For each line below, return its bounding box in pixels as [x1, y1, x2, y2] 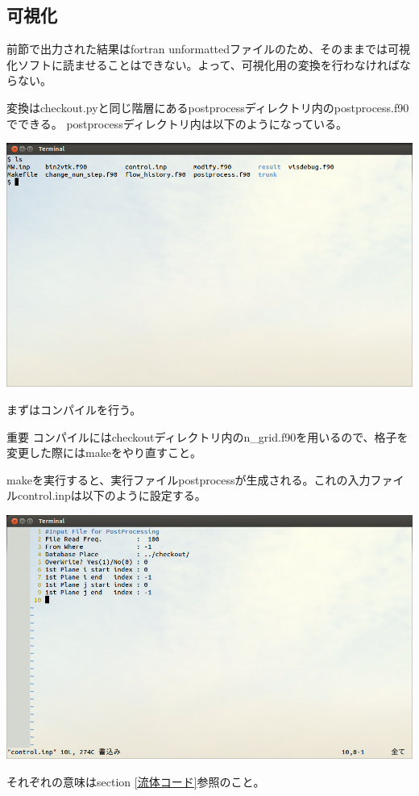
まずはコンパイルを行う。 [6, 401, 142, 418]
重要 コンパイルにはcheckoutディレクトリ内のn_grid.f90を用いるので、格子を [6, 428, 409, 445]
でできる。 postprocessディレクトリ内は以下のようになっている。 [6, 115, 347, 132]
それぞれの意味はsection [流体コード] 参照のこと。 [6, 773, 265, 790]
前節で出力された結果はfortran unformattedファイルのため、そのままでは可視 [6, 40, 411, 57]
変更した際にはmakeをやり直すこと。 [6, 444, 201, 461]
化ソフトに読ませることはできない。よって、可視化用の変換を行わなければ [6, 56, 400, 73]
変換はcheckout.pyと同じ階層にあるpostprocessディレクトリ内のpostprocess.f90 [6, 98, 409, 115]
